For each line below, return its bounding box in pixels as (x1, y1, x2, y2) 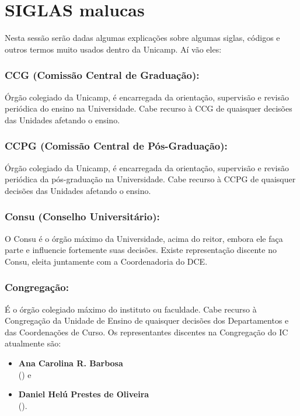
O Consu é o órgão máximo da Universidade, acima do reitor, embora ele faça (5, 232, 283, 244)
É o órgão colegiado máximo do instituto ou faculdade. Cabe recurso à (5, 303, 257, 315)
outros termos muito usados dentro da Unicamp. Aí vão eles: (5, 43, 222, 55)
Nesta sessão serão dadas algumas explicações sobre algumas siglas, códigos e (5, 32, 280, 44)
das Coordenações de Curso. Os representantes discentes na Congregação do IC (5, 325, 288, 338)
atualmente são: (5, 337, 61, 349)
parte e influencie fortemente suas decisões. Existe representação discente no (5, 244, 277, 256)
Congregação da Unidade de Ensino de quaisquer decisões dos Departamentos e (5, 314, 289, 327)
